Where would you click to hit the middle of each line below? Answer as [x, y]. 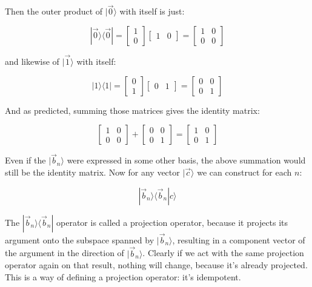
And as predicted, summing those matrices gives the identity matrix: [132, 110]
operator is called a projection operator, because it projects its [172, 222]
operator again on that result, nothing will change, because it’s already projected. [156, 265]
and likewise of [32, 61]
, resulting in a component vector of [239, 239]
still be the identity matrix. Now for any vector [92, 172]
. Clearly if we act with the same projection [223, 253]
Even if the [25, 160]
